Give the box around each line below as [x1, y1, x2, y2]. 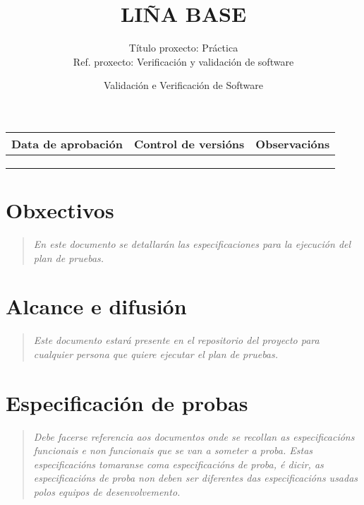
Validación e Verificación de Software [103, 78, 264, 93]
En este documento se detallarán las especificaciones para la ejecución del [33, 237, 351, 251]
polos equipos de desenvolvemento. [33, 485, 181, 499]
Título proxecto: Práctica [128, 40, 238, 55]
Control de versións [133, 135, 245, 152]
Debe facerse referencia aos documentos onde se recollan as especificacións [33, 429, 355, 444]
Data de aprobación [11, 135, 123, 152]
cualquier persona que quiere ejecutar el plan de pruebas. [33, 346, 279, 361]
